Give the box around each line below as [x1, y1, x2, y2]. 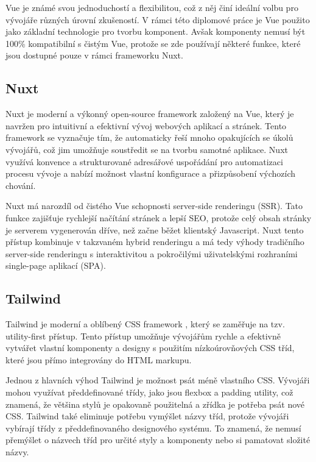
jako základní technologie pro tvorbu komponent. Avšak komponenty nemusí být [5, 25, 306, 38]
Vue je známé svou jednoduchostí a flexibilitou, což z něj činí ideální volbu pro [5, 1, 298, 13]
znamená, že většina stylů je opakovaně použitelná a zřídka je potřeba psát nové [5, 397, 305, 410]
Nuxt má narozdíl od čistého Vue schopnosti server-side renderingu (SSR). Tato [5, 199, 303, 212]
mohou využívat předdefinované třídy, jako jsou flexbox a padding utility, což [5, 386, 293, 399]
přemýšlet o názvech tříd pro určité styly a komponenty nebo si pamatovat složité [5, 433, 311, 446]
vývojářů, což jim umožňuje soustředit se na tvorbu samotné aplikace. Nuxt [5, 143, 288, 155]
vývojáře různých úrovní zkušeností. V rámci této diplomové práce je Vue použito [5, 13, 310, 26]
